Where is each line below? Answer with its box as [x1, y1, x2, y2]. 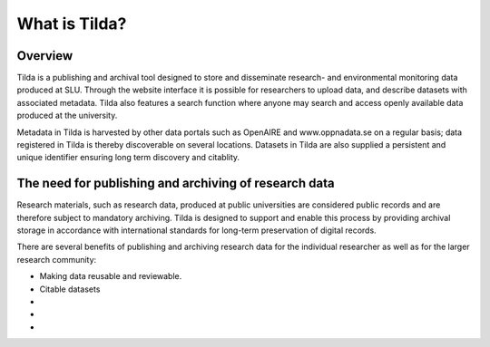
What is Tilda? [16, 14, 127, 34]
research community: [16, 254, 97, 265]
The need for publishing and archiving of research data [16, 176, 335, 191]
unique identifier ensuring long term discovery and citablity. [16, 152, 240, 163]
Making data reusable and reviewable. [39, 271, 182, 282]
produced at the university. [16, 110, 118, 121]
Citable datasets [39, 284, 101, 294]
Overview [16, 48, 73, 63]
